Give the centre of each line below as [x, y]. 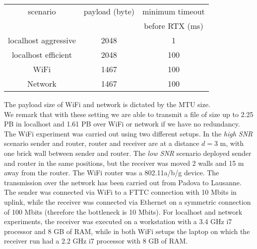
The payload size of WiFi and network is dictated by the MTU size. [107, 104]
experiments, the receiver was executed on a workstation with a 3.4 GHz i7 [118, 221]
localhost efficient [42, 55]
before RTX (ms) [174, 26]
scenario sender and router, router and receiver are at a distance [102, 143]
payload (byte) [109, 11]
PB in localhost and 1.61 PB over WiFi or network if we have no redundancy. [122, 124]
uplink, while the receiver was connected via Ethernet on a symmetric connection [128, 201]
